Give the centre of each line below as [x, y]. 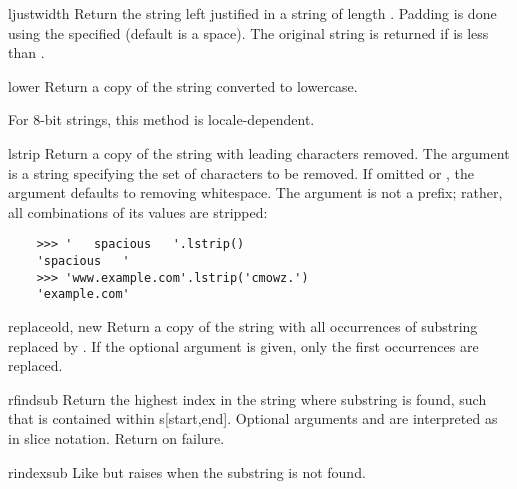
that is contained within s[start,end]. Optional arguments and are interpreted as [253, 418]
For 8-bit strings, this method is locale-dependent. [161, 119]
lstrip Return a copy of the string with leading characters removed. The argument [259, 152]
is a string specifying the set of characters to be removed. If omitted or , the [241, 172]
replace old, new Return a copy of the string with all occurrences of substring [243, 325]
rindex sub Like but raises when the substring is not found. [187, 471]
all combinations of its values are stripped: [138, 211]
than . [26, 52]
